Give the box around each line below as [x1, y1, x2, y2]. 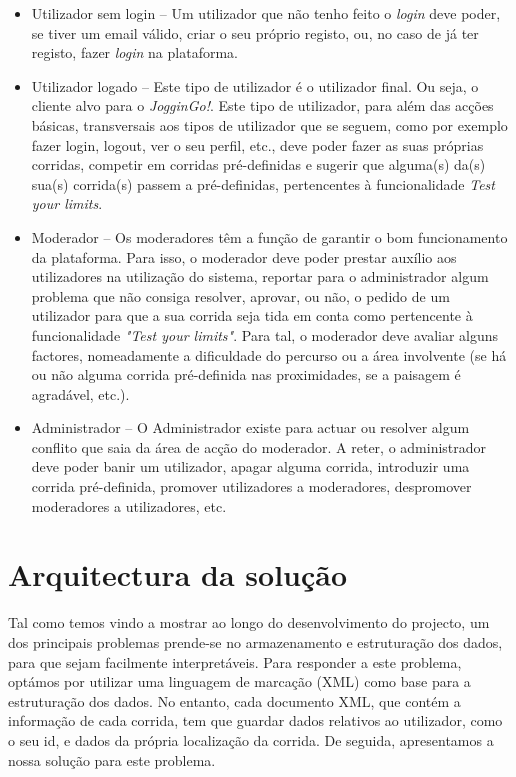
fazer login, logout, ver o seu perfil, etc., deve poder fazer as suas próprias [31, 134, 484, 155]
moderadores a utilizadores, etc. [31, 495, 227, 516]
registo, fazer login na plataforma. [31, 42, 238, 63]
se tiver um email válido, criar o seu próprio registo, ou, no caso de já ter [31, 22, 479, 43]
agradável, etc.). [31, 383, 130, 404]
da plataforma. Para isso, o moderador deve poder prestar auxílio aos [31, 246, 457, 267]
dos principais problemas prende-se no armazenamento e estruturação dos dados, [8, 631, 503, 652]
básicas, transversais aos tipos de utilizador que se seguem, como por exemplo [31, 114, 508, 135]
